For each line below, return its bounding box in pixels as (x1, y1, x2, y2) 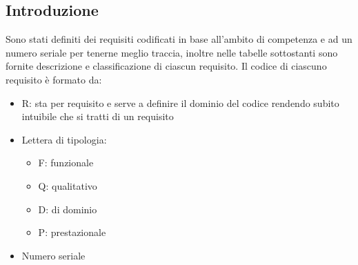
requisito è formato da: (6, 72, 102, 86)
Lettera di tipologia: (21, 132, 107, 146)
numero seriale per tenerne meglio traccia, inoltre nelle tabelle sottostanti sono (6, 45, 338, 59)
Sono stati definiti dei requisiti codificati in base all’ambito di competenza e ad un (6, 32, 352, 46)
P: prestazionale (38, 225, 106, 239)
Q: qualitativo (38, 178, 97, 193)
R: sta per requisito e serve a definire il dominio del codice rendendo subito (21, 95, 339, 110)
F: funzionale (38, 155, 94, 170)
